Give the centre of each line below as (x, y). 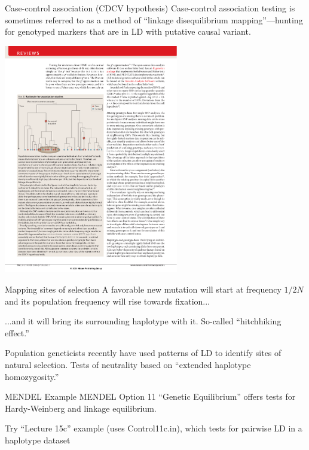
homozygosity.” (32, 376)
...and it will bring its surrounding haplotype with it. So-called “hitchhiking (143, 321)
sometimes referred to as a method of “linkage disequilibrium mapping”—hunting (154, 19)
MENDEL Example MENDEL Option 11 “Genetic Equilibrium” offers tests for (150, 396)
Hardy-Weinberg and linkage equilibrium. (81, 408)
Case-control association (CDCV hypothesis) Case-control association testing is (150, 8)
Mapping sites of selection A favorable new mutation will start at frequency (143, 289)
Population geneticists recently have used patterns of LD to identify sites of (143, 353)
